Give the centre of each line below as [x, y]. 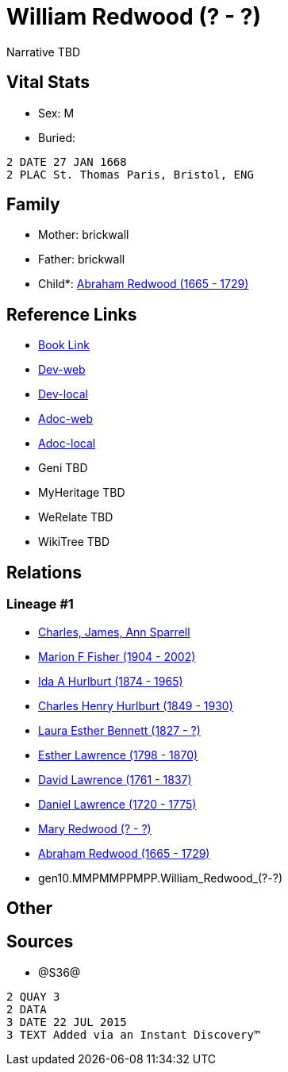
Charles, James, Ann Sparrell [114, 632]
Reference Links [72, 314]
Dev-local [63, 394]
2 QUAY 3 [33, 996]
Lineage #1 [40, 604]
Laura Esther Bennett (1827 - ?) [119, 730]
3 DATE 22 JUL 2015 [67, 1022]
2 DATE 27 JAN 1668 [67, 161]
